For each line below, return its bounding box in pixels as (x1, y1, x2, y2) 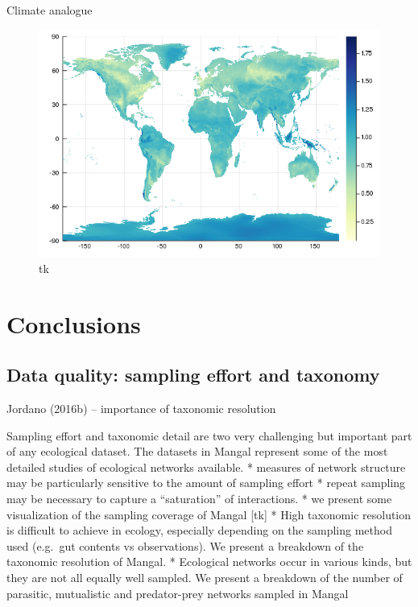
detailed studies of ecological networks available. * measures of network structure (6, 458, 406, 475)
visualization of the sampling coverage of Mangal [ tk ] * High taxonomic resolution (6, 506, 412, 522)
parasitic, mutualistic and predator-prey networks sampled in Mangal (6, 584, 349, 601)
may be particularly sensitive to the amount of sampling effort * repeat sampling (6, 474, 406, 491)
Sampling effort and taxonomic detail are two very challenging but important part (6, 427, 412, 444)
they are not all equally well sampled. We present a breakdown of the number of (6, 568, 403, 585)
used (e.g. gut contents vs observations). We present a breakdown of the (6, 537, 364, 554)
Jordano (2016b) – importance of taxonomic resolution (6, 400, 276, 417)
